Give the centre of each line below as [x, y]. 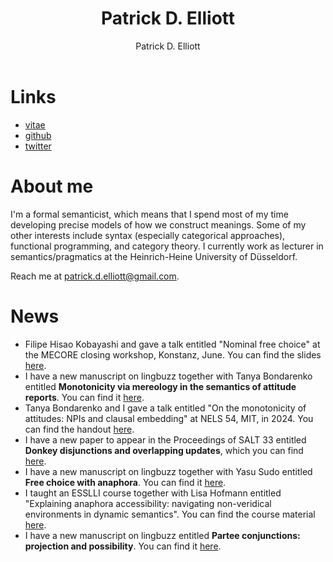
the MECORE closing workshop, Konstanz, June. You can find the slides [173, 354]
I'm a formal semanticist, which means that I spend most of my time [149, 214]
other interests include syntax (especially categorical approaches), [148, 235]
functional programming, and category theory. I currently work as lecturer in [167, 246]
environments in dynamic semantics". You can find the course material [170, 514]
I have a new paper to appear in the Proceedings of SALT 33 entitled [165, 439]
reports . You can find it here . [84, 397]
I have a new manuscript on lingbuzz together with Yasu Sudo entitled [168, 471]
